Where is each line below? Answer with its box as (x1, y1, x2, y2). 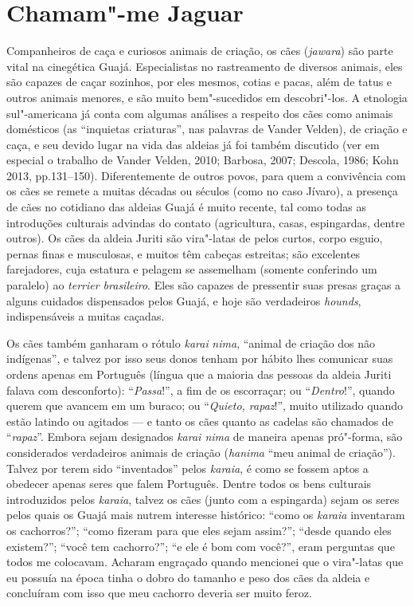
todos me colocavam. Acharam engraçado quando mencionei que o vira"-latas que (6, 553, 404, 570)
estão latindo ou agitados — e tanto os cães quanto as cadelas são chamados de (6, 412, 393, 429)
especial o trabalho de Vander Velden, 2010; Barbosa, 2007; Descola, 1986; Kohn (6, 151, 399, 168)
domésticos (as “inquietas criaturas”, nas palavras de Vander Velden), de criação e (6, 120, 408, 137)
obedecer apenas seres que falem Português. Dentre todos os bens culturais (6, 475, 372, 492)
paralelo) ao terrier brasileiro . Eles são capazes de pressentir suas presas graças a (6, 277, 401, 293)
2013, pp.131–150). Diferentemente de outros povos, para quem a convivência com (6, 167, 406, 183)
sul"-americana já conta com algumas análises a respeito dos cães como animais (6, 104, 393, 121)
